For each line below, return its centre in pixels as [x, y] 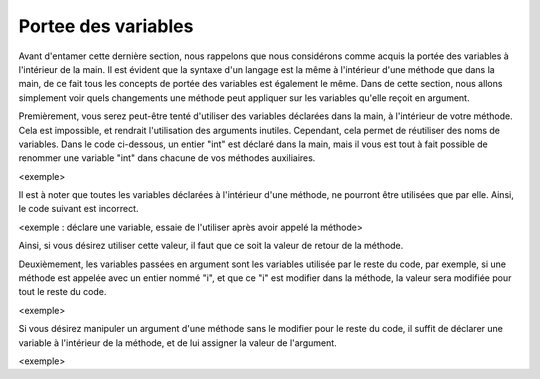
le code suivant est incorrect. [78, 209]
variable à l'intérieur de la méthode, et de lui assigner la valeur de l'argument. [177, 342]
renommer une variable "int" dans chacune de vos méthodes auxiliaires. [167, 158]
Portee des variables [106, 26]
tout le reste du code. [62, 292]
